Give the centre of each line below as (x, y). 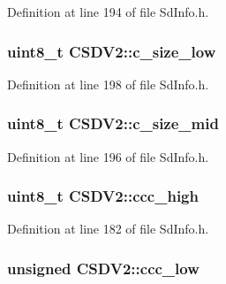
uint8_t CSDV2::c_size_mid (113, 123)
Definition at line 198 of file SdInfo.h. (108, 84)
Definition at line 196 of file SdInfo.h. (108, 156)
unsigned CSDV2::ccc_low (103, 268)
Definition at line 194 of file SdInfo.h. (108, 12)
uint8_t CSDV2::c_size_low (112, 51)
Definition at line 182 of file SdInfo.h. (108, 229)
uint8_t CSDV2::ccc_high (103, 196)
